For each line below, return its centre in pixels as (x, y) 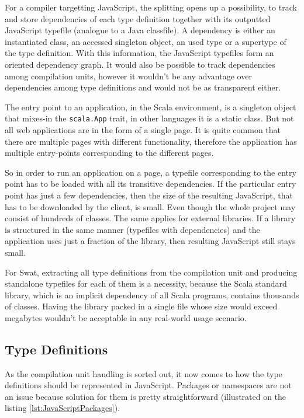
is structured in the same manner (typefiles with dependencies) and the (132, 229)
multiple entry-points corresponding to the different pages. (109, 153)
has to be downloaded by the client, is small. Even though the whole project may (150, 206)
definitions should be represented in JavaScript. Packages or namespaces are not (148, 385)
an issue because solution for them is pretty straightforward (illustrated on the (146, 396)
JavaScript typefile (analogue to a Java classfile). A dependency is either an (140, 30)
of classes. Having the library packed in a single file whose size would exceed (141, 306)
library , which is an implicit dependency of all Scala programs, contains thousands (152, 295)
